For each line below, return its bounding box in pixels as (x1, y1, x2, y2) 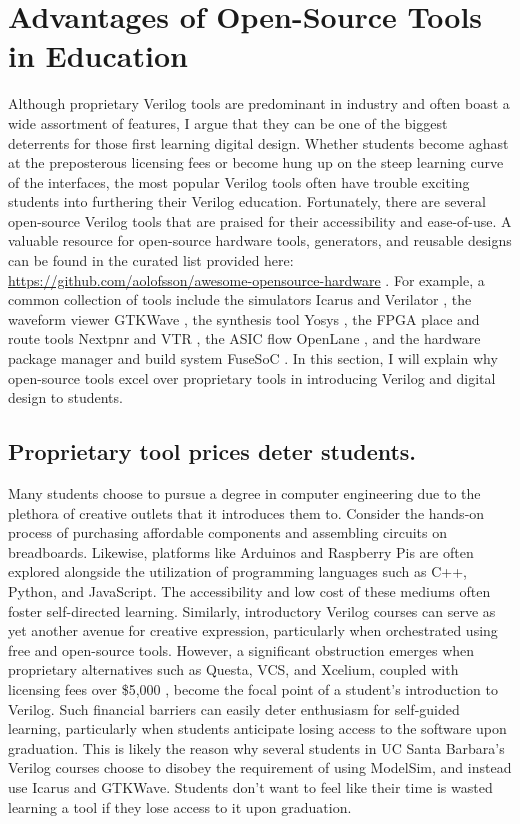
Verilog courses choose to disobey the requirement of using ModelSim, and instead (8, 757, 512, 778)
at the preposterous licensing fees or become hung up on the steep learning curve (8, 152, 504, 173)
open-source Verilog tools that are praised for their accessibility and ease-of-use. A (8, 210, 512, 231)
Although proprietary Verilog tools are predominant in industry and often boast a (8, 93, 510, 114)
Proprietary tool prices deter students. (8, 436, 417, 467)
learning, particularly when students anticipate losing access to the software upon (8, 718, 507, 739)
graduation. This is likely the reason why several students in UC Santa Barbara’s (8, 737, 505, 758)
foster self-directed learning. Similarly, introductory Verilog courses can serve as (8, 600, 496, 621)
